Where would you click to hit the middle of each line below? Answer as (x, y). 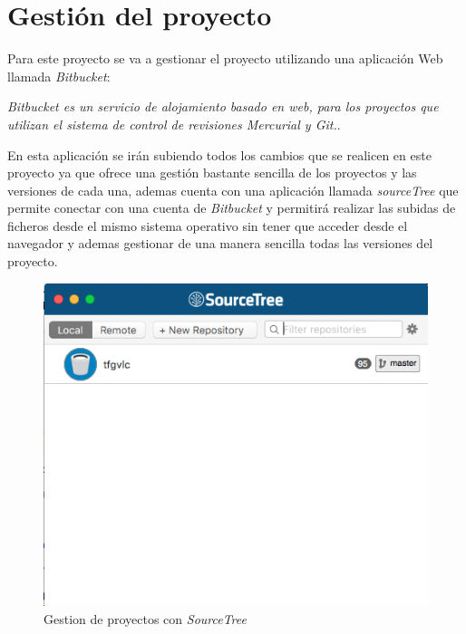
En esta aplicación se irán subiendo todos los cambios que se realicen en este (219, 154)
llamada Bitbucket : (59, 76)
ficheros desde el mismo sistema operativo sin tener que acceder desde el (208, 225)
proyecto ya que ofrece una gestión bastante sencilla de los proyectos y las (212, 173)
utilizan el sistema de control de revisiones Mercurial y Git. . (174, 124)
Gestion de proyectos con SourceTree (145, 618)
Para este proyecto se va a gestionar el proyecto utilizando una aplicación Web (225, 58)
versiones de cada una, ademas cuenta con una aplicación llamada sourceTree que (233, 190)
